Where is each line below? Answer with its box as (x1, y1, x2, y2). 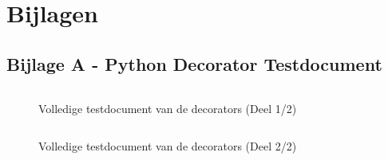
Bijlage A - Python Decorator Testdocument (6, 51, 382, 76)
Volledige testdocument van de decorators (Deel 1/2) (38, 100, 297, 116)
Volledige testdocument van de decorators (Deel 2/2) (38, 138, 297, 154)
